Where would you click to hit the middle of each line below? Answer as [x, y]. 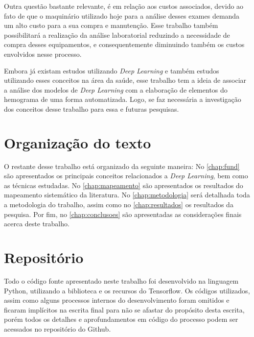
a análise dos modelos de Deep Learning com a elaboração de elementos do [116, 89]
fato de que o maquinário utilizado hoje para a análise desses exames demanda [122, 15]
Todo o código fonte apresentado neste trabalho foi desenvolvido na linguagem [121, 280]
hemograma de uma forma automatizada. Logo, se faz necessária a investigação [123, 99]
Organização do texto [78, 142]
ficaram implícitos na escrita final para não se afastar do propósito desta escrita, [124, 309]
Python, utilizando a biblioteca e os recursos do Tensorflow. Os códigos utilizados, [127, 290]
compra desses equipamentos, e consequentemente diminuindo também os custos [124, 44]
